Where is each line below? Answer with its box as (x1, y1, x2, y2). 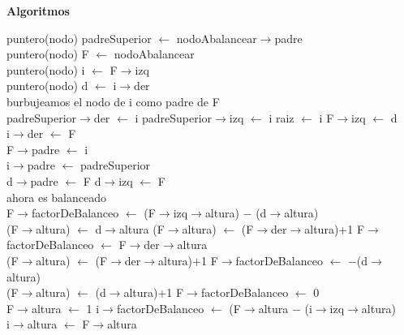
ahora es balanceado (6, 188, 107, 205)
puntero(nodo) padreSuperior (6, 29, 152, 46)
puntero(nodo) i (6, 61, 85, 78)
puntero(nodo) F (6, 45, 89, 62)
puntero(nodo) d (6, 77, 88, 94)
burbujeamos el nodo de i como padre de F (6, 92, 220, 110)
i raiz (269, 109, 294, 126)
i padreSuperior (135, 109, 213, 126)
